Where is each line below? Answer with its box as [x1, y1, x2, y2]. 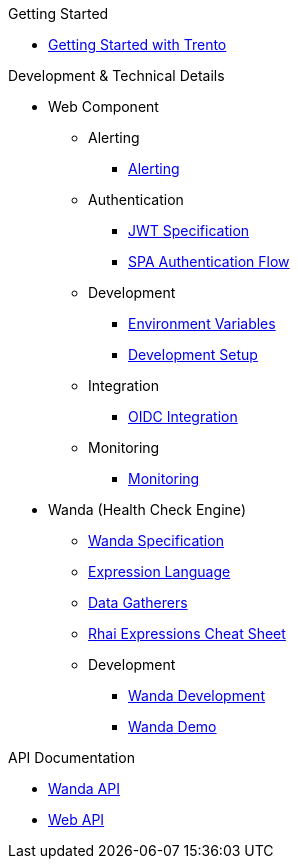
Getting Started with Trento [48, 36, 227, 53]
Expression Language [88, 563, 231, 580]
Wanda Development [128, 687, 265, 704]
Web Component [48, 98, 159, 115]
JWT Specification [128, 222, 250, 239]
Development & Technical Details [8, 67, 225, 84]
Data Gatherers [88, 594, 188, 611]
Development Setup [128, 346, 258, 363]
